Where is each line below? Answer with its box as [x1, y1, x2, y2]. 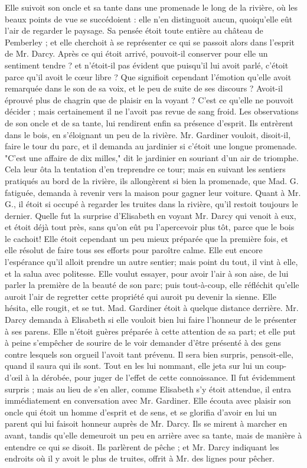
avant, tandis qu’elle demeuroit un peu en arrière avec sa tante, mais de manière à [5, 428, 302, 441]
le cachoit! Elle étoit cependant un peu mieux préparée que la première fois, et [5, 232, 288, 244]
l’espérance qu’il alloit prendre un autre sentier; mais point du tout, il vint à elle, [5, 256, 298, 268]
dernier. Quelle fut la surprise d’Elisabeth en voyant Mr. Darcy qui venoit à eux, [5, 209, 296, 221]
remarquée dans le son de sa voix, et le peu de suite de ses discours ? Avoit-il [5, 82, 283, 94]
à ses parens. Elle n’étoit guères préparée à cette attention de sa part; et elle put [5, 325, 296, 337]
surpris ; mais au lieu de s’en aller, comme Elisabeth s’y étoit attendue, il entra [5, 382, 291, 395]
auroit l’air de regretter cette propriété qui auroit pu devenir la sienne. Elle [5, 290, 276, 302]
